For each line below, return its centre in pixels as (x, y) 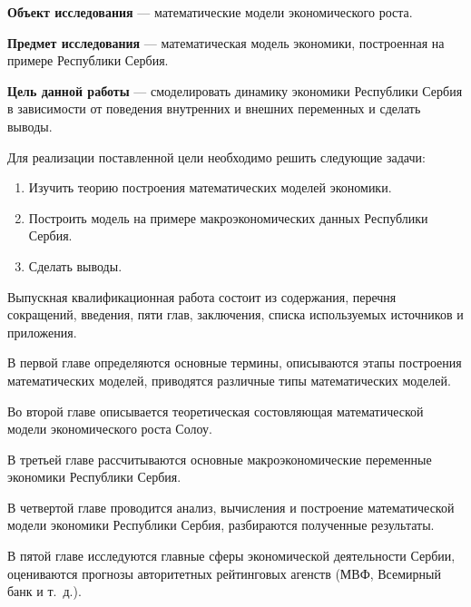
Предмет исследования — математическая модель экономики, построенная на (226, 42)
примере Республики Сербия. (88, 60)
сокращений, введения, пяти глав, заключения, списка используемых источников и (235, 314)
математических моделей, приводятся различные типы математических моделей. (229, 380)
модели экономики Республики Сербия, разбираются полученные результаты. (221, 525)
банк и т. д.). (44, 591)
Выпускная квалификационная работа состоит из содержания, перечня (202, 296)
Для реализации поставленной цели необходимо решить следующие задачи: (216, 157)
